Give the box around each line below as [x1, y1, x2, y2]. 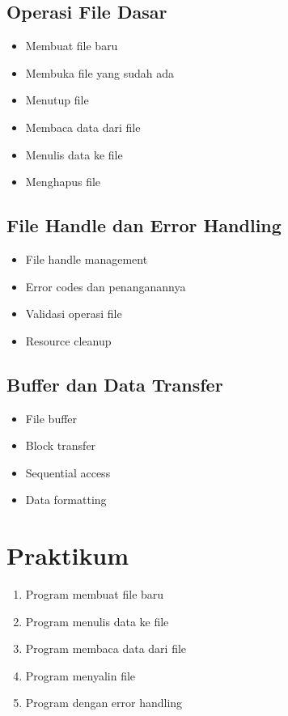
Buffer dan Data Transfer [6, 371, 223, 396]
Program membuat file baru [25, 586, 164, 603]
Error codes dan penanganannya [25, 278, 186, 294]
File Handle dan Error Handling [6, 213, 282, 238]
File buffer [25, 409, 78, 426]
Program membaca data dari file [25, 640, 187, 657]
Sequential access [25, 464, 111, 481]
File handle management [25, 250, 148, 267]
